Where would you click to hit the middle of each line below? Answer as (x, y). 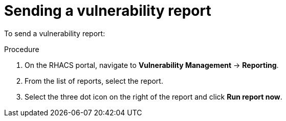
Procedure (22, 49)
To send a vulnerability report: (55, 33)
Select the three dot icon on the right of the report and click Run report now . (153, 96)
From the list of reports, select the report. (94, 81)
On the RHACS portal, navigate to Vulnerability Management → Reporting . (152, 65)
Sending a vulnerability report (108, 11)
